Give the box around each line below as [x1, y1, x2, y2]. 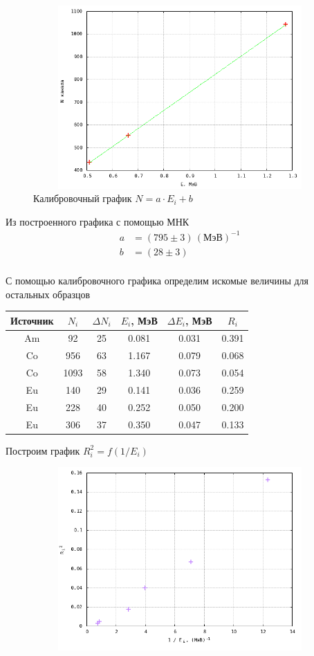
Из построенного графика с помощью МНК [6, 214, 190, 228]
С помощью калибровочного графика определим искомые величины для [6, 273, 309, 287]
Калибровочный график [33, 191, 132, 206]
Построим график [6, 443, 80, 457]
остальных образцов [6, 286, 91, 301]
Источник [10, 313, 54, 327]
